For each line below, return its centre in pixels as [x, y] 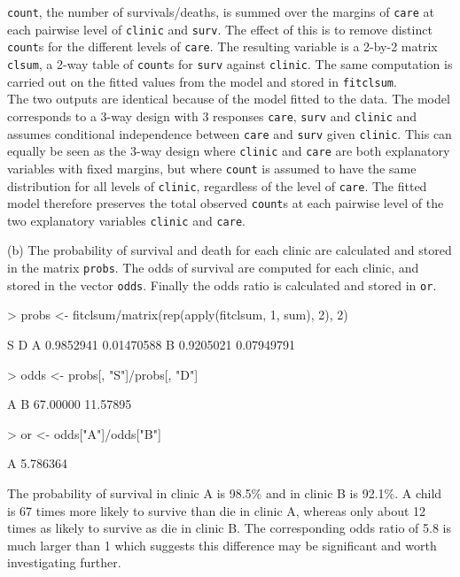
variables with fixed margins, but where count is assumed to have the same [212, 168]
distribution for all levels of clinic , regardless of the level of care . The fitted [217, 185]
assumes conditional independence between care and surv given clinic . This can [230, 133]
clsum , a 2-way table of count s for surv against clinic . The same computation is [230, 63]
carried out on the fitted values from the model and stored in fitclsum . [202, 81]
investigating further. [64, 562]
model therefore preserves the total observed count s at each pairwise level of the [226, 203]
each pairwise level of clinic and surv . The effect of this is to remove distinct [220, 29]
